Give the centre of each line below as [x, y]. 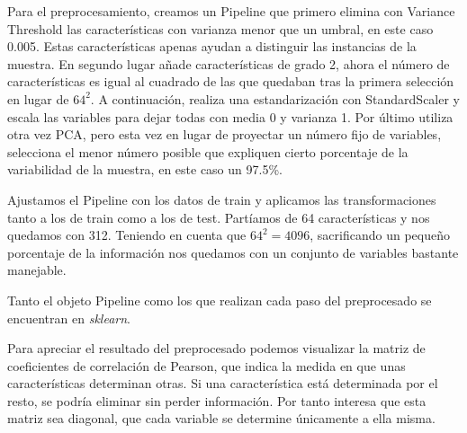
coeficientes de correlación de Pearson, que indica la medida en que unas [207, 365]
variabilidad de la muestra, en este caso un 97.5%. [145, 169]
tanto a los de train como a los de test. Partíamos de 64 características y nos [219, 217]
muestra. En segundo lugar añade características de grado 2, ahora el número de [229, 63]
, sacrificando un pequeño [380, 235]
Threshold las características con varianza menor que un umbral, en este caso [220, 28]
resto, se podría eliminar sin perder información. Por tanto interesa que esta [217, 400]
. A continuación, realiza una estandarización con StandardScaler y [275, 98]
